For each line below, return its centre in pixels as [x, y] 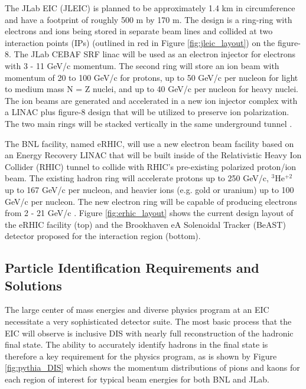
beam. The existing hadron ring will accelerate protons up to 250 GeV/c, [137, 178]
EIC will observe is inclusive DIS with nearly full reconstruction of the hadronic [149, 333]
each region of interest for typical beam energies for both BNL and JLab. [137, 379]
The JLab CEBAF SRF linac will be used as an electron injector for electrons [155, 54]
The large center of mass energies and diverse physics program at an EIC [137, 310]
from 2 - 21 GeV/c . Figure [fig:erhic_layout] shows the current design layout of [149, 213]
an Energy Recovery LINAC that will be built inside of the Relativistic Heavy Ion [153, 155]
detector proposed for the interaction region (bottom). [103, 236]
